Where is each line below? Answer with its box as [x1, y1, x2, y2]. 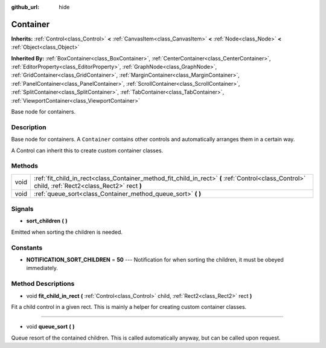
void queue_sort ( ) [26, 323, 75, 330]
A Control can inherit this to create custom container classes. [11, 147, 164, 154]
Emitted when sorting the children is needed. [11, 228, 123, 236]
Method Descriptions [11, 280, 75, 288]
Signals [11, 205, 34, 213]
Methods [11, 162, 39, 170]
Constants [11, 243, 43, 252]
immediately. [26, 265, 59, 272]
